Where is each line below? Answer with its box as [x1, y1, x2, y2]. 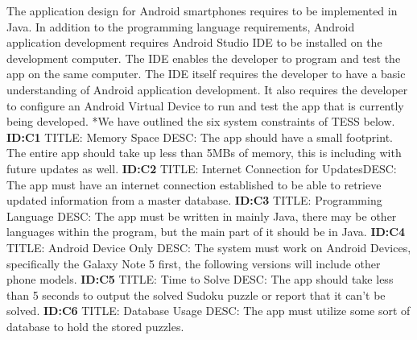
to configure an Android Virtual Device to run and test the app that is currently [6, 97, 404, 114]
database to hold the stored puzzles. [6, 317, 184, 334]
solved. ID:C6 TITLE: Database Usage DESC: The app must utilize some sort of [6, 302, 411, 319]
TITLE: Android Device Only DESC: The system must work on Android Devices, [6, 238, 411, 255]
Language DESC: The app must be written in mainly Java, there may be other [6, 207, 397, 224]
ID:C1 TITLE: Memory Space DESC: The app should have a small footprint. [6, 128, 393, 145]
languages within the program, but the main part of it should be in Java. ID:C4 [6, 223, 406, 240]
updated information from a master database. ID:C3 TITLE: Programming [6, 192, 382, 209]
